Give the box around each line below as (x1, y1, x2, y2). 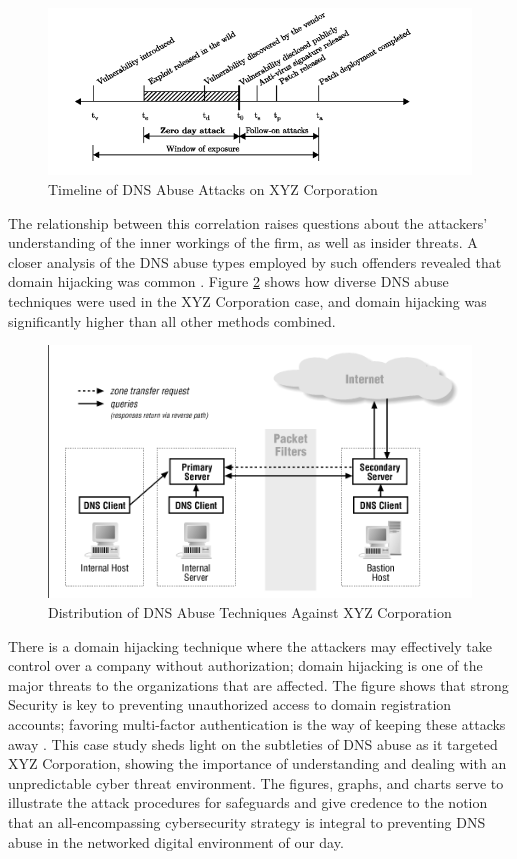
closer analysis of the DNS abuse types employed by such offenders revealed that (8, 251, 502, 272)
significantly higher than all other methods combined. (8, 310, 336, 331)
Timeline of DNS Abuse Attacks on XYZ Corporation (48, 179, 378, 200)
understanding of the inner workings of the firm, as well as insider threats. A (8, 232, 478, 253)
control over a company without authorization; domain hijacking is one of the (8, 655, 483, 676)
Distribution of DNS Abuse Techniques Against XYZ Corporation (48, 602, 452, 623)
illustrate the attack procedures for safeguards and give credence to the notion (8, 792, 488, 813)
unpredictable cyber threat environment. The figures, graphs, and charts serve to (8, 772, 504, 793)
